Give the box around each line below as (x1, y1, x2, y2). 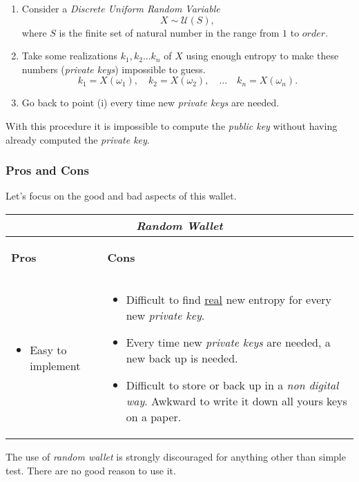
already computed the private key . (6, 132, 150, 146)
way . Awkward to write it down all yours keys (126, 392, 347, 409)
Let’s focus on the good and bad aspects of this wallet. (6, 189, 237, 203)
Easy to (30, 342, 67, 358)
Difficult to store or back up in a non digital (126, 376, 339, 393)
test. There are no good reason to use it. (6, 463, 176, 477)
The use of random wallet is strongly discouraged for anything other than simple (6, 449, 346, 463)
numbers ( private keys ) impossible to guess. (21, 61, 206, 76)
